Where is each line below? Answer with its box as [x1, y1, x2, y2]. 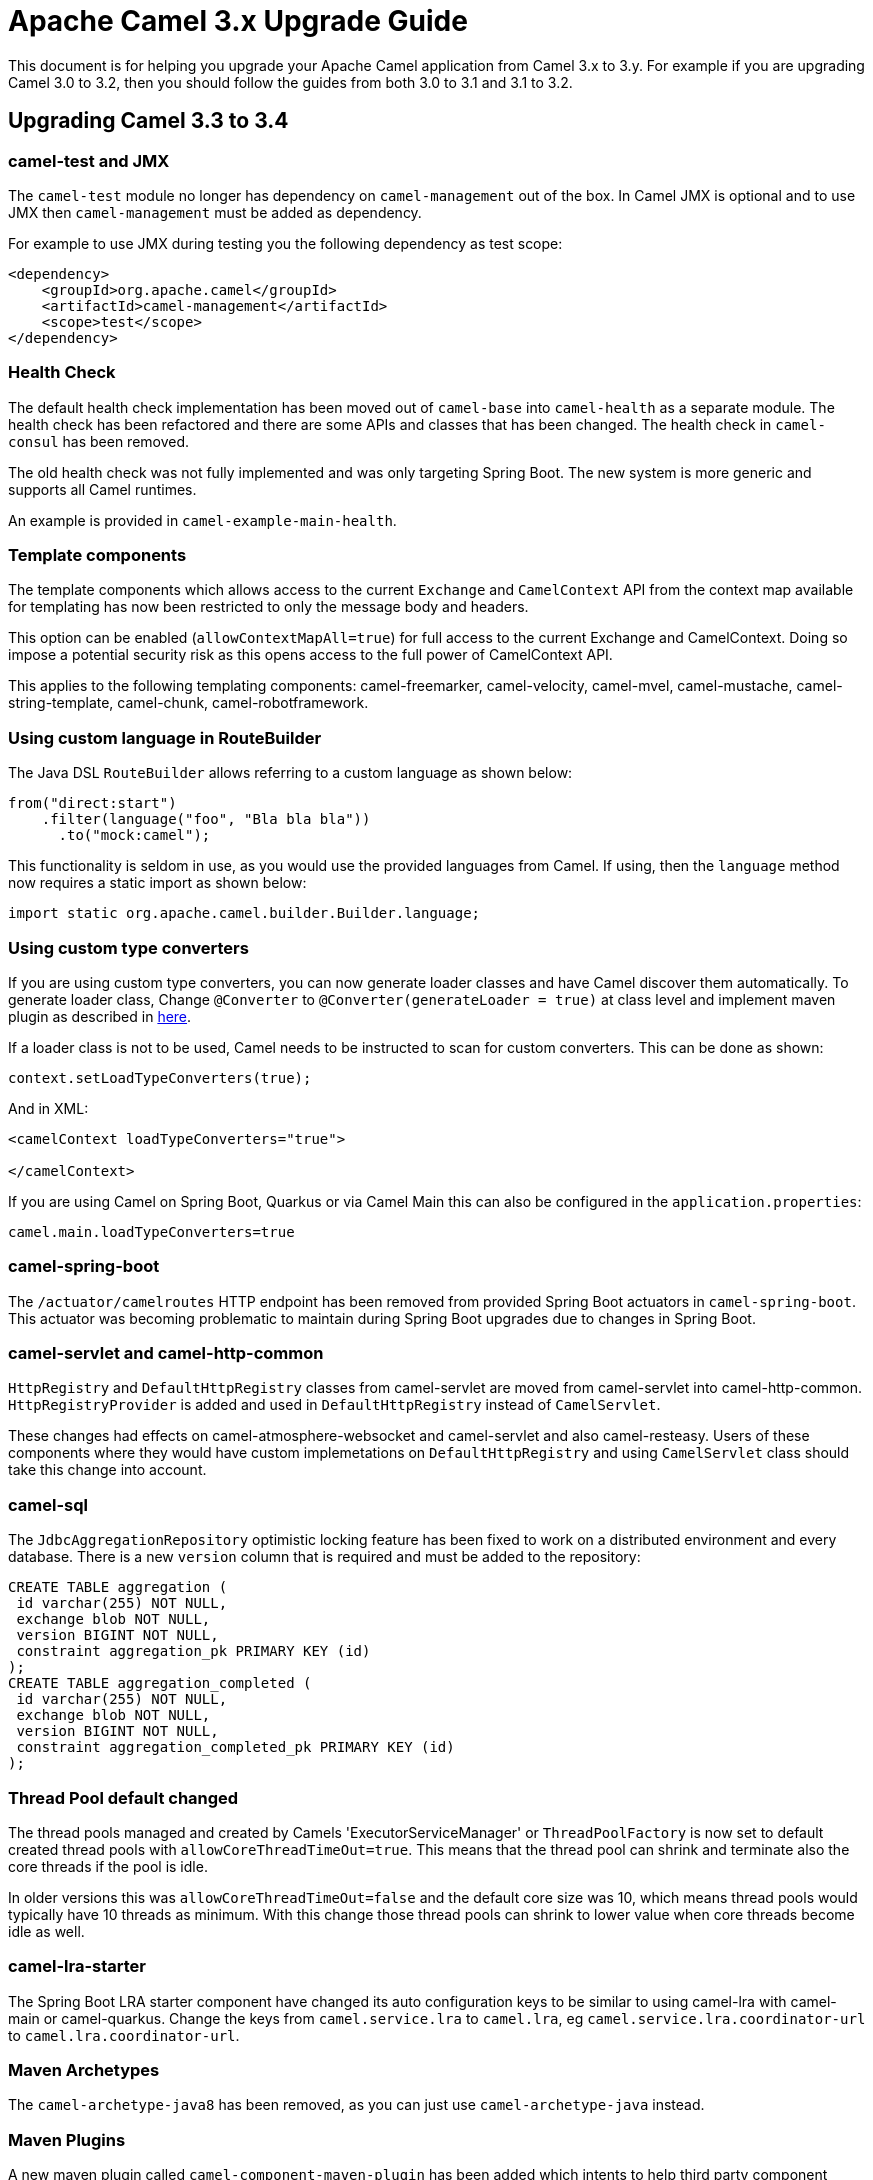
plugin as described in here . [8, 1007, 192, 1025]
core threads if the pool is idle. [8, 1857, 208, 1875]
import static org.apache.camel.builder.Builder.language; [8, 905, 481, 922]
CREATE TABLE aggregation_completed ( [8, 1675, 312, 1692]
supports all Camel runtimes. [8, 480, 197, 498]
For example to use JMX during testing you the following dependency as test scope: [8, 234, 563, 252]
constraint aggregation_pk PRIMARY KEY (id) [16, 1643, 371, 1660]
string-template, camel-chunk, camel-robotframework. [8, 694, 369, 712]
